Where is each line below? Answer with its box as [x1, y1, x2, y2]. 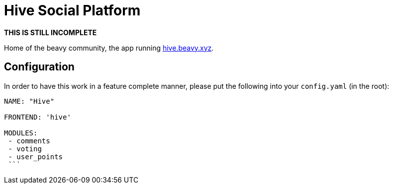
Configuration [4, 61, 75, 73]
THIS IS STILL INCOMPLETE [4, 28, 97, 37]
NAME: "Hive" [4, 97, 55, 105]
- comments [8, 136, 50, 145]
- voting [8, 144, 42, 153]
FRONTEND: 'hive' [4, 113, 71, 121]
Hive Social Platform [4, 2, 141, 19]
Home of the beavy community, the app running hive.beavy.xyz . [4, 43, 214, 52]
